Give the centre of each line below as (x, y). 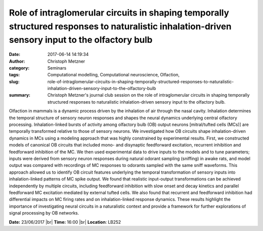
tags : (14, 75)
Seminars (57, 68)
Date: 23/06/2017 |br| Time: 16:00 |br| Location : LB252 (65, 222)
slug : (14, 81)
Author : (17, 61)
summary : (20, 95)
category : (19, 68)
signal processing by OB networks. (44, 213)
